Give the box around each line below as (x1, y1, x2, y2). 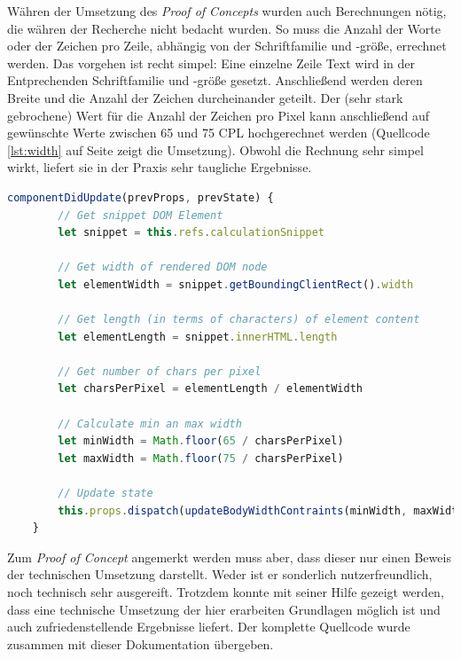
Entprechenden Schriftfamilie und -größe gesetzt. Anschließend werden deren (7, 71, 423, 90)
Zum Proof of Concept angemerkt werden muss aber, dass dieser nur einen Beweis (7, 547, 451, 566)
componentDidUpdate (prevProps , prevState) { (7, 191, 274, 204)
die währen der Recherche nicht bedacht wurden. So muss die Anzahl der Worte (7, 19, 441, 37)
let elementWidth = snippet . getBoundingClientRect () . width (58, 278, 414, 291)
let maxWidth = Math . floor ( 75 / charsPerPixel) (58, 451, 344, 465)
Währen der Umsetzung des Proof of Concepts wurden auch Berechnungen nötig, (7, 2, 447, 20)
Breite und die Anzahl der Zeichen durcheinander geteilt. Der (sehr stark (7, 88, 403, 106)
